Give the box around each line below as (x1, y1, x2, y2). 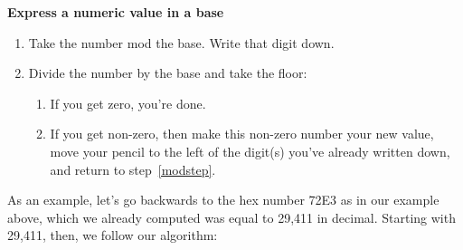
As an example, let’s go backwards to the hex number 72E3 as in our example (7, 190, 439, 209)
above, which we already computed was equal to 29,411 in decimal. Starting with (7, 207, 456, 226)
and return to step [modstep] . (50, 159, 216, 178)
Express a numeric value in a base (7, 3, 224, 21)
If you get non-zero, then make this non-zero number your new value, (50, 124, 434, 143)
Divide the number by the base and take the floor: (28, 63, 307, 82)
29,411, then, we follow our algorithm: (7, 226, 218, 245)
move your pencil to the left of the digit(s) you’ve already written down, (50, 141, 450, 160)
